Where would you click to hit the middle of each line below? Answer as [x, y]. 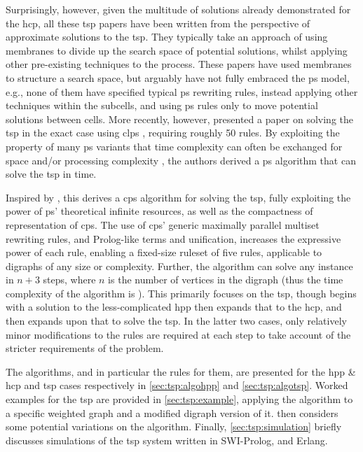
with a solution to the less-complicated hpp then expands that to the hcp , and [174, 307]
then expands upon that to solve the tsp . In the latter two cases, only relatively [176, 321]
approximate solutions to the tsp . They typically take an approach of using [167, 37]
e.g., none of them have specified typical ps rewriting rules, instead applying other [182, 91]
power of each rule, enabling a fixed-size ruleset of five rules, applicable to [164, 252]
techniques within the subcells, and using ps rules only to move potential [162, 105]
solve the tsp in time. [51, 174]
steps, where [69, 280]
